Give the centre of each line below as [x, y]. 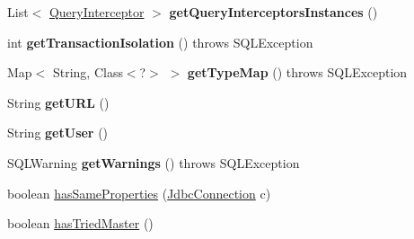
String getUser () [58, 133]
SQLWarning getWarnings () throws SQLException [154, 162]
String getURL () [58, 102]
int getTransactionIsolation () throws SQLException [160, 42]
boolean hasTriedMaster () [80, 223]
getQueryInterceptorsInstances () [273, 12]
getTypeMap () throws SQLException [297, 72]
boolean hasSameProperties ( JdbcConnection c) [139, 193]
